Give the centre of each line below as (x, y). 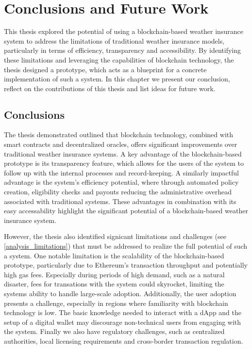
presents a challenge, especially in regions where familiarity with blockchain (116, 303)
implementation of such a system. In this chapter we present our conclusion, (117, 79)
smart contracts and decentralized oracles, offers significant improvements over (121, 144)
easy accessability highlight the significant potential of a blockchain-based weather (126, 211)
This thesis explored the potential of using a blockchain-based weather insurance (124, 31)
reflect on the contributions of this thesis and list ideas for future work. (110, 88)
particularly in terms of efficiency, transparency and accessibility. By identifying (123, 50)
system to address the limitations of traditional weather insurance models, (114, 40)
